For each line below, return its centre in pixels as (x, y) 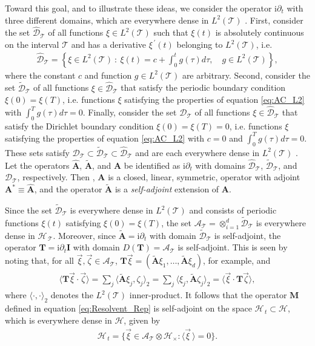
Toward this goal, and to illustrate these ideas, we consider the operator (138, 8)
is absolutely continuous (260, 32)
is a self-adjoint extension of (167, 189)
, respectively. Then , (56, 177)
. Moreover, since (85, 235)
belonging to (200, 44)
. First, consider (274, 20)
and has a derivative (109, 44)
